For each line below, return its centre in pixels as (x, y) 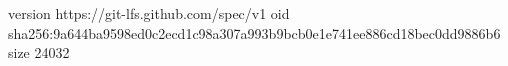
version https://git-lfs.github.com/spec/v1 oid (149, 13)
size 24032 (39, 52)
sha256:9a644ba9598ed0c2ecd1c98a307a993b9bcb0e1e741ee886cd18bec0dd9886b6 (254, 32)
